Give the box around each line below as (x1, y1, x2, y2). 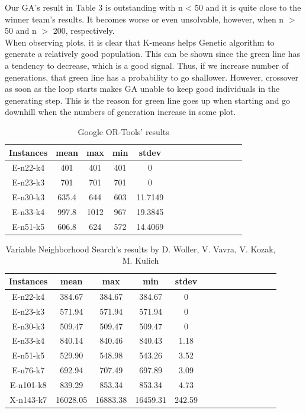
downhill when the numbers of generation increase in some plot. (5, 105, 236, 118)
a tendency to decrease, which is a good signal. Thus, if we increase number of (5, 59, 289, 71)
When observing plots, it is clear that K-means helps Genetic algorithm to (5, 36, 275, 48)
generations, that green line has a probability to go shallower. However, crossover (5, 71, 299, 83)
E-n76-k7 (12, 364, 45, 376)
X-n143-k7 (9, 393, 47, 405)
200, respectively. (53, 24, 115, 37)
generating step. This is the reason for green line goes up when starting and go (5, 94, 291, 106)
